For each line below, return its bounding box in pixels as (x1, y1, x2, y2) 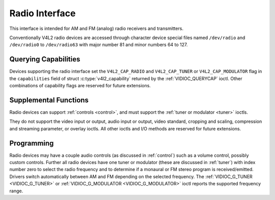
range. (9, 188, 23, 194)
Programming (9, 139, 54, 147)
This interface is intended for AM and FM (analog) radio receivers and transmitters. (9, 25, 183, 31)
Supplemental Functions (9, 95, 89, 104)
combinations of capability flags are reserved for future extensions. (9, 83, 151, 89)
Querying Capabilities (9, 55, 80, 63)
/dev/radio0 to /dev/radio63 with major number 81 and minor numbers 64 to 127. (9, 42, 188, 48)
